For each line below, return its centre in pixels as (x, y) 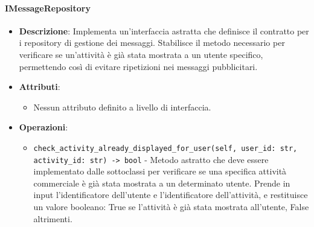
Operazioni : (43, 127)
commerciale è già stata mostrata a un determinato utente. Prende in (162, 183)
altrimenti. (53, 218)
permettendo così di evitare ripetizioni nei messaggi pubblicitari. (138, 66)
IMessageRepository (48, 8)
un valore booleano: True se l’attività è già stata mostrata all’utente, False (171, 207)
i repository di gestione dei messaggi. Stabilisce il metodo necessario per (152, 43)
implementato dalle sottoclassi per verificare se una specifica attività (160, 171)
